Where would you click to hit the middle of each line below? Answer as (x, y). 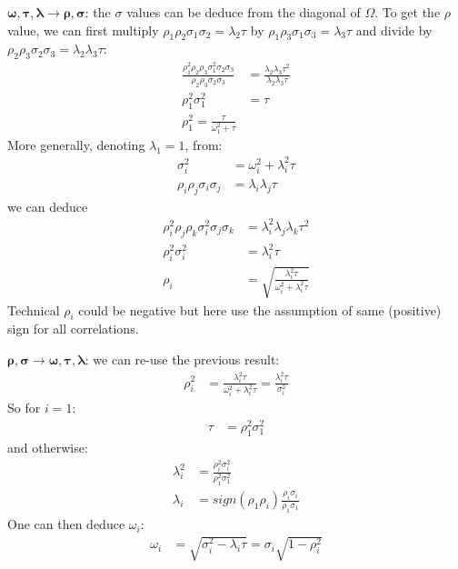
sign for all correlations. (73, 329)
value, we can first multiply (83, 30)
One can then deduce (66, 524)
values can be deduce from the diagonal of (244, 12)
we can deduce (48, 206)
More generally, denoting (76, 144)
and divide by (394, 30)
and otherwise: (48, 447)
